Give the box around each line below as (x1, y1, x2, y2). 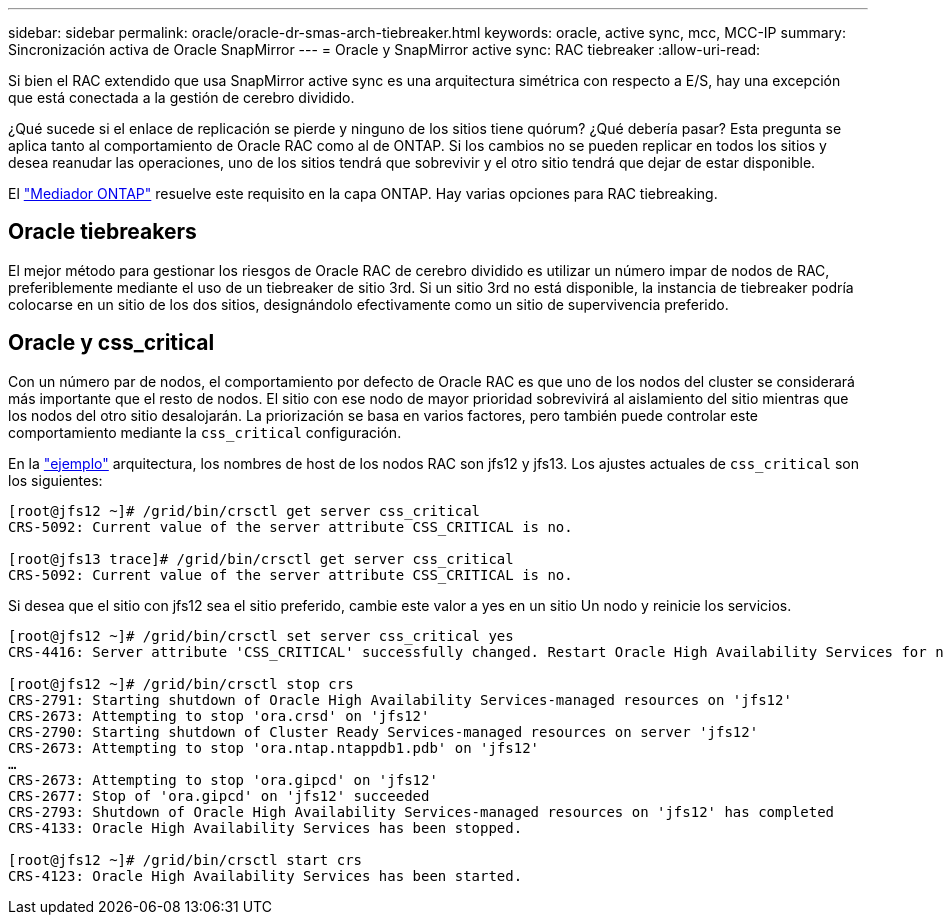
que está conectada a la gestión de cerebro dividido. (8, 89, 355, 106)
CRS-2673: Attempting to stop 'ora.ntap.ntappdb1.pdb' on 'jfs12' (8, 739, 540, 756)
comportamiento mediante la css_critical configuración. (8, 423, 402, 441)
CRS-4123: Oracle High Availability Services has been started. (8, 867, 523, 884)
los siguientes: (8, 471, 103, 489)
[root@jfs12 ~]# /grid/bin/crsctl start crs (8, 851, 363, 868)
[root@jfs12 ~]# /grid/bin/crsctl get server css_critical (8, 502, 481, 519)
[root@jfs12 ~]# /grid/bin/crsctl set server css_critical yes (8, 627, 514, 644)
